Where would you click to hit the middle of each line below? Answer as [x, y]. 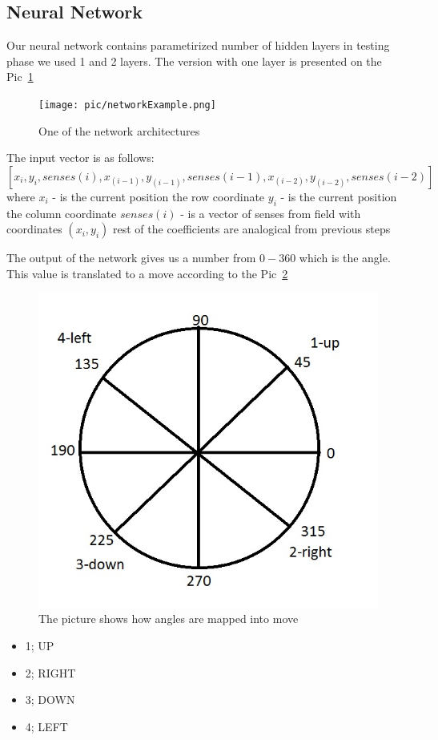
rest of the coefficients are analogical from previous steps [252, 229]
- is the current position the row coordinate [159, 196]
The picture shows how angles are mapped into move [169, 619]
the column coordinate [62, 213]
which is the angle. [345, 258]
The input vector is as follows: [80, 158]
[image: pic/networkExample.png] [127, 105]
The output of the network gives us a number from [131, 258]
